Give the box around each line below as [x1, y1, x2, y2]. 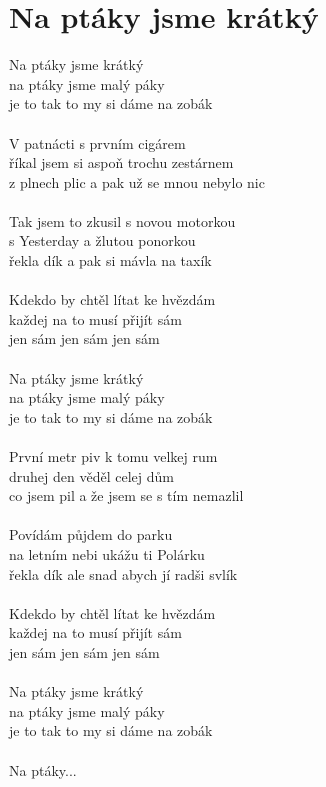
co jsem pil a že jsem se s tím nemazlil [9, 485, 244, 506]
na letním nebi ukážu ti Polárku [9, 543, 205, 564]
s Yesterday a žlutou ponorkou [9, 230, 196, 251]
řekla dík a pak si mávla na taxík [9, 250, 212, 271]
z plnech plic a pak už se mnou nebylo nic [9, 171, 265, 192]
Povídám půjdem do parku [9, 524, 173, 545]
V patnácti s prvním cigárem [9, 132, 186, 153]
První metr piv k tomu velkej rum [9, 446, 218, 466]
